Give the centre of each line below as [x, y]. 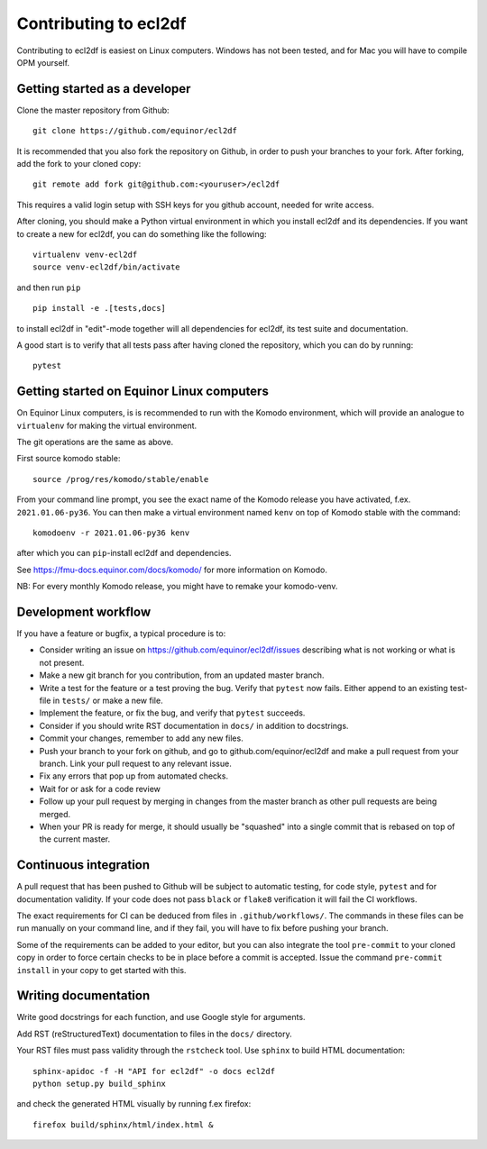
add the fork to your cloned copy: [79, 164]
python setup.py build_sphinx [100, 1084]
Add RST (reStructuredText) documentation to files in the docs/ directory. [154, 1034]
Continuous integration [83, 865]
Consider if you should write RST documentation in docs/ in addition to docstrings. [194, 725]
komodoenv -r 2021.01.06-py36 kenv [111, 533]
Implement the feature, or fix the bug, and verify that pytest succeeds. [172, 713]
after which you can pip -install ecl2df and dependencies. [124, 553]
